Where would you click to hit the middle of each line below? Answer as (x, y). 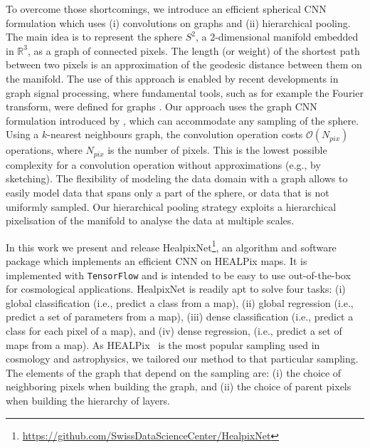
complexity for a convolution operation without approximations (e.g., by (163, 164)
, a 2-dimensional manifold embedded (277, 37)
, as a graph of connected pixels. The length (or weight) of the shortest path (194, 50)
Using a (22, 134)
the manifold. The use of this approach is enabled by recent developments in (172, 78)
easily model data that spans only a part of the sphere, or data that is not (168, 192)
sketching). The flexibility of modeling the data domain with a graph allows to (177, 178)
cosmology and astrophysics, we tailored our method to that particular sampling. (182, 359)
